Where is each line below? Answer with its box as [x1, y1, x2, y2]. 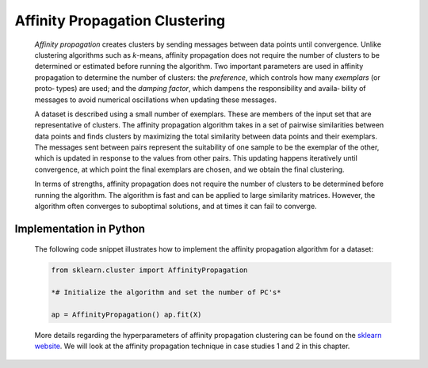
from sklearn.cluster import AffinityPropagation [51, 266, 248, 275]
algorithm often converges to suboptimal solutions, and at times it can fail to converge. [34, 202, 317, 211]
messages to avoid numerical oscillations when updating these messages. [34, 95, 277, 104]
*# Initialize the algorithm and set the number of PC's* [51, 288, 281, 297]
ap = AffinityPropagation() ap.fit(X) [51, 309, 202, 319]
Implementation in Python [14, 222, 146, 235]
